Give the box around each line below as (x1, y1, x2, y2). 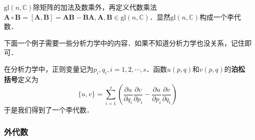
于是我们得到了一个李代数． (4, 105, 93, 115)
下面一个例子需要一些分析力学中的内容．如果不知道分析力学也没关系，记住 (4, 37, 245, 48)
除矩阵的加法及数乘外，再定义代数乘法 (33, 2, 157, 12)
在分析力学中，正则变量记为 (4, 63, 93, 74)
